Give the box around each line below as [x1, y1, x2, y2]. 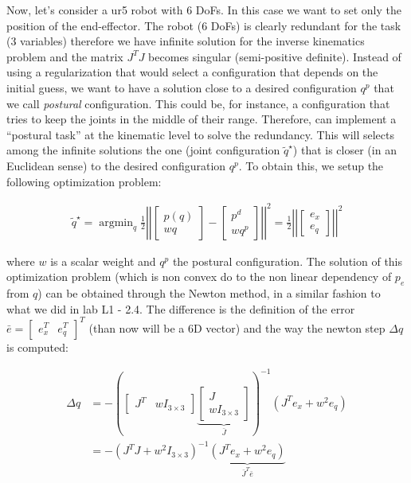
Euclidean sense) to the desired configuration [6, 157, 226, 173]
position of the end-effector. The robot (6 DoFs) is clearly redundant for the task [6, 17, 401, 33]
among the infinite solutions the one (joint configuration [6, 142, 280, 158]
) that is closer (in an [292, 142, 397, 158]
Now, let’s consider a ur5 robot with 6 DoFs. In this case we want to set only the [6, 2, 401, 18]
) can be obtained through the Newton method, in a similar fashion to [37, 285, 381, 302]
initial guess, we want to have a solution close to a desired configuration [6, 79, 357, 95]
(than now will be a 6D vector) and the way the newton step [88, 319, 386, 336]
